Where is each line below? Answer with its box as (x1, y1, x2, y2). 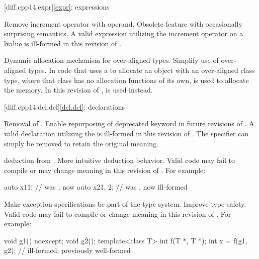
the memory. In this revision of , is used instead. (4, 84, 153, 95)
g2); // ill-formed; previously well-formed (4, 245, 131, 255)
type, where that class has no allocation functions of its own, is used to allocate (4, 74, 249, 85)
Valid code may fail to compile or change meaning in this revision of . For (4, 208, 231, 219)
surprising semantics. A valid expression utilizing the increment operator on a (4, 28, 243, 39)
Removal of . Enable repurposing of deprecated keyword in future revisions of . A (4, 118, 254, 129)
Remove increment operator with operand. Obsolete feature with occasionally (4, 18, 242, 29)
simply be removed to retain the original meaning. (4, 138, 159, 148)
